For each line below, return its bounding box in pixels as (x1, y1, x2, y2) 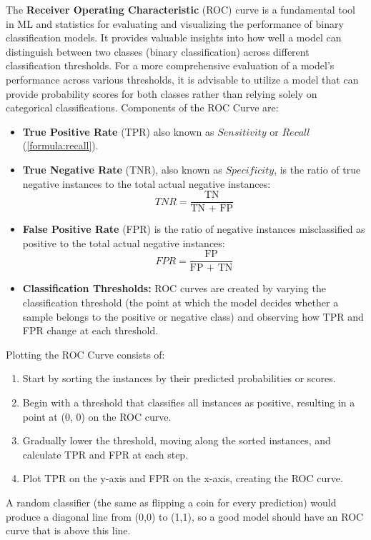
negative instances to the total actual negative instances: (22, 176, 271, 191)
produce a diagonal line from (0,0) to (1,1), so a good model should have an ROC (6, 509, 364, 524)
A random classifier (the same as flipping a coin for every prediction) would (6, 494, 337, 509)
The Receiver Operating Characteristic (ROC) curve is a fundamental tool (6, 2, 355, 16)
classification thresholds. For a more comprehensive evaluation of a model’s (6, 58, 335, 73)
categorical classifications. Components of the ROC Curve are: (6, 100, 279, 115)
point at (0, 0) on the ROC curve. (22, 409, 172, 424)
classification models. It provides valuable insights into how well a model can (6, 30, 342, 45)
